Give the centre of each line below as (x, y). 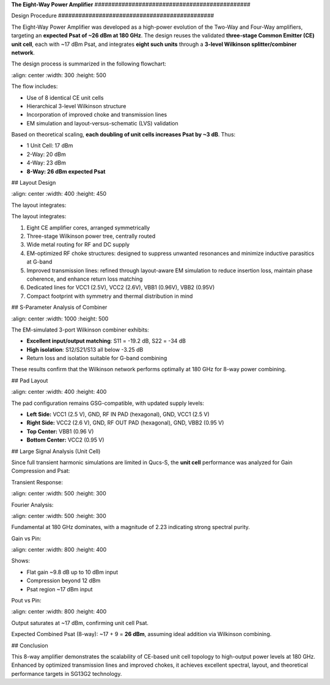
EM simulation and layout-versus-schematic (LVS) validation (102, 123)
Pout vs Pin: (26, 601)
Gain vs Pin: (26, 538)
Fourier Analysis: (32, 505)
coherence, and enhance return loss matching (85, 279)
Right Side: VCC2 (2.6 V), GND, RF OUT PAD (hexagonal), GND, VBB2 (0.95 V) (125, 423)
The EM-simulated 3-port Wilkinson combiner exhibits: (80, 330)
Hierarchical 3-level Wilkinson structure (76, 106)
